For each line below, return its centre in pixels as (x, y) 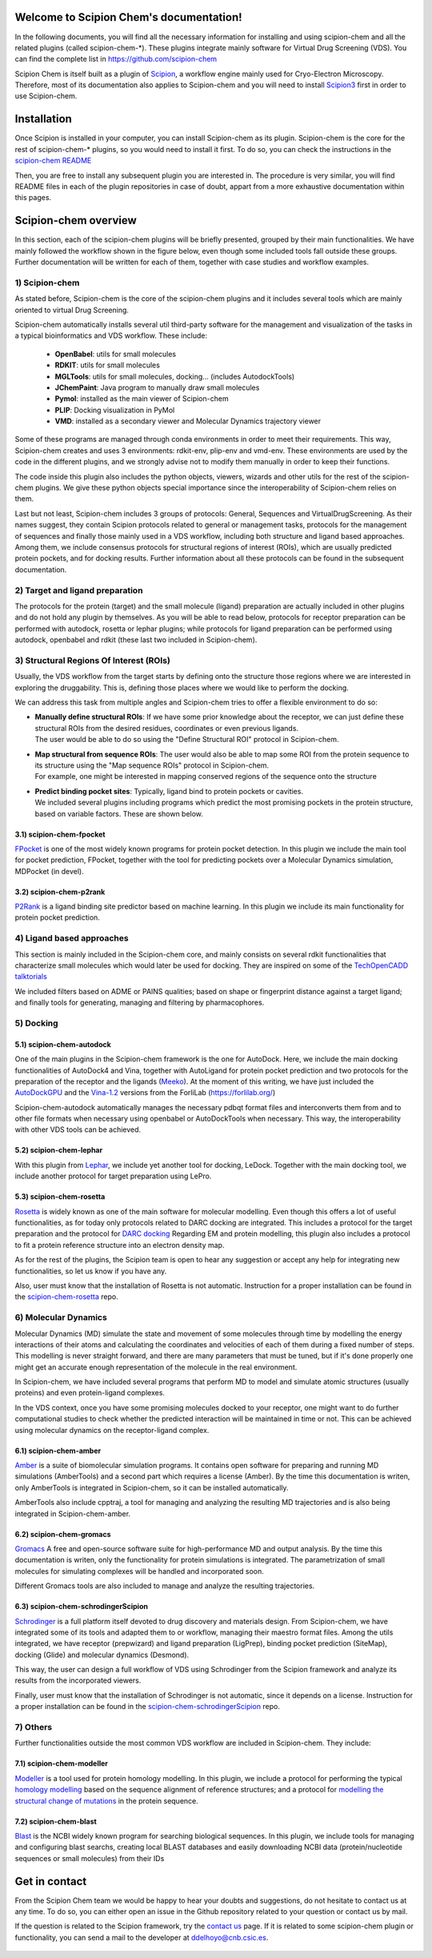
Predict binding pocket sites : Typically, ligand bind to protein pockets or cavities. (169, 791)
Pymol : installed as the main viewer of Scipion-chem (142, 399)
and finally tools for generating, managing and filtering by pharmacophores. (140, 1003)
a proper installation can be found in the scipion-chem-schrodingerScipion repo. (147, 1707)
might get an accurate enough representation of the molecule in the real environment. (156, 1367)
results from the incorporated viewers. (78, 1680)
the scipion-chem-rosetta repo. (67, 1297)
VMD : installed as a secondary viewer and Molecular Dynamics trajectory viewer (188, 421)
